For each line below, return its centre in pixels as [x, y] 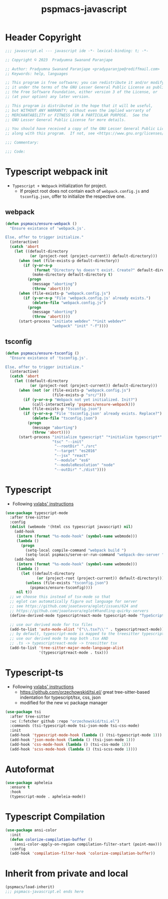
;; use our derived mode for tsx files [51, 624]
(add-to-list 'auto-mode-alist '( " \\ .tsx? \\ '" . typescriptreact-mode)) [87, 629]
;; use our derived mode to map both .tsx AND [59, 638]
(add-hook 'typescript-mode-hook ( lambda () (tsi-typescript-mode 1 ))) [86, 735]
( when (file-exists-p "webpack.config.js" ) [64, 293]
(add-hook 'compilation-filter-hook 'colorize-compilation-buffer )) [82, 854]
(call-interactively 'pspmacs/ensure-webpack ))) [83, 404]
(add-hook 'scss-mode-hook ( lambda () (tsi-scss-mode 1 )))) [73, 749]
